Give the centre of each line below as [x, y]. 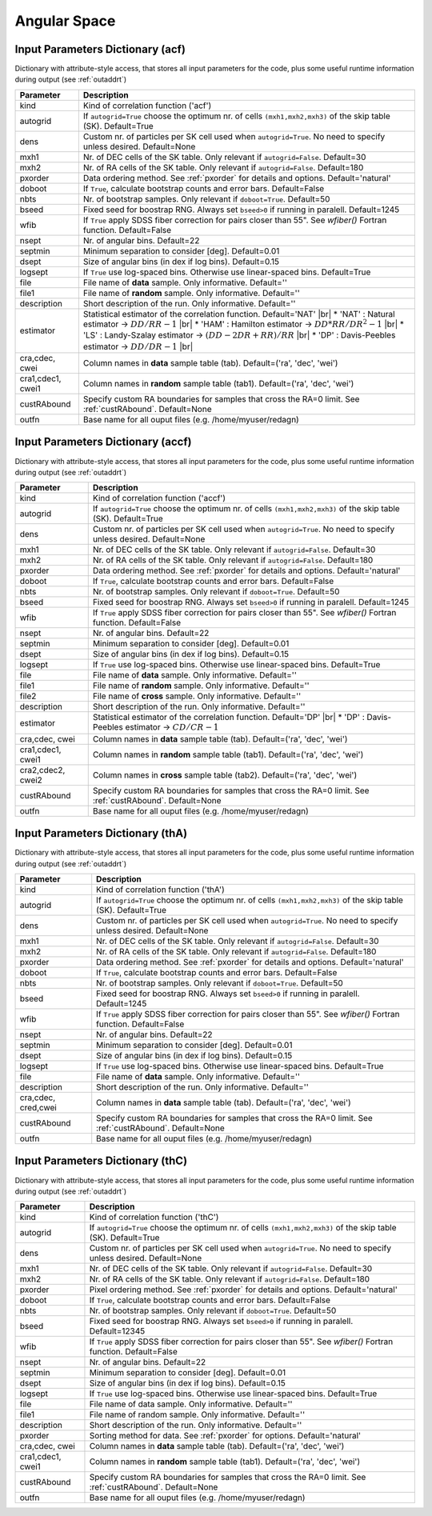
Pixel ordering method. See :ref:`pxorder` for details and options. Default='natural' [243, 1290]
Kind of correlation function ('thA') [160, 890]
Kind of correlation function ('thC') [154, 1218]
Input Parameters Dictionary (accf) [103, 442]
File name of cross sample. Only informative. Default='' [197, 696]
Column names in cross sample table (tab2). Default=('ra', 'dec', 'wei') [225, 774]
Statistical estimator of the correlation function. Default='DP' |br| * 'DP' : [228, 718]
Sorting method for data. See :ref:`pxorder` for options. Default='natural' [225, 1436]
